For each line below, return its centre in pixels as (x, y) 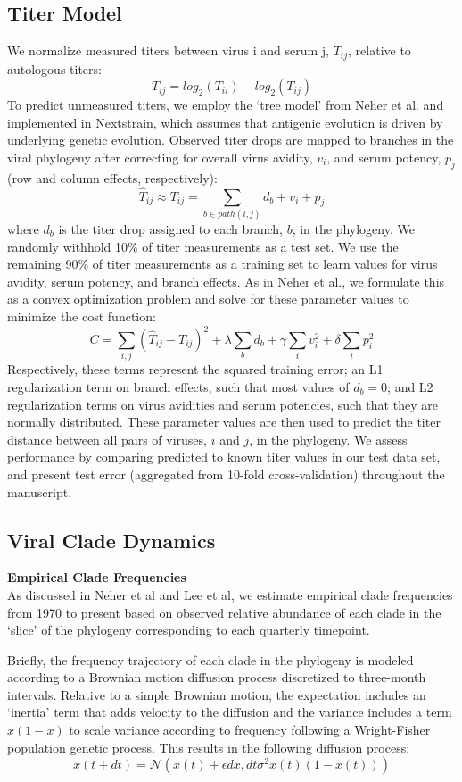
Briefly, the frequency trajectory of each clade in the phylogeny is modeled (210, 659)
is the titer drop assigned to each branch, (170, 228)
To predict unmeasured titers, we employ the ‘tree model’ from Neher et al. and (226, 105)
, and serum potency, (384, 158)
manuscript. (40, 491)
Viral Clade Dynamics (111, 540)
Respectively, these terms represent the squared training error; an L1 (195, 369)
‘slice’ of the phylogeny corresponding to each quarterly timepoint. (189, 630)
